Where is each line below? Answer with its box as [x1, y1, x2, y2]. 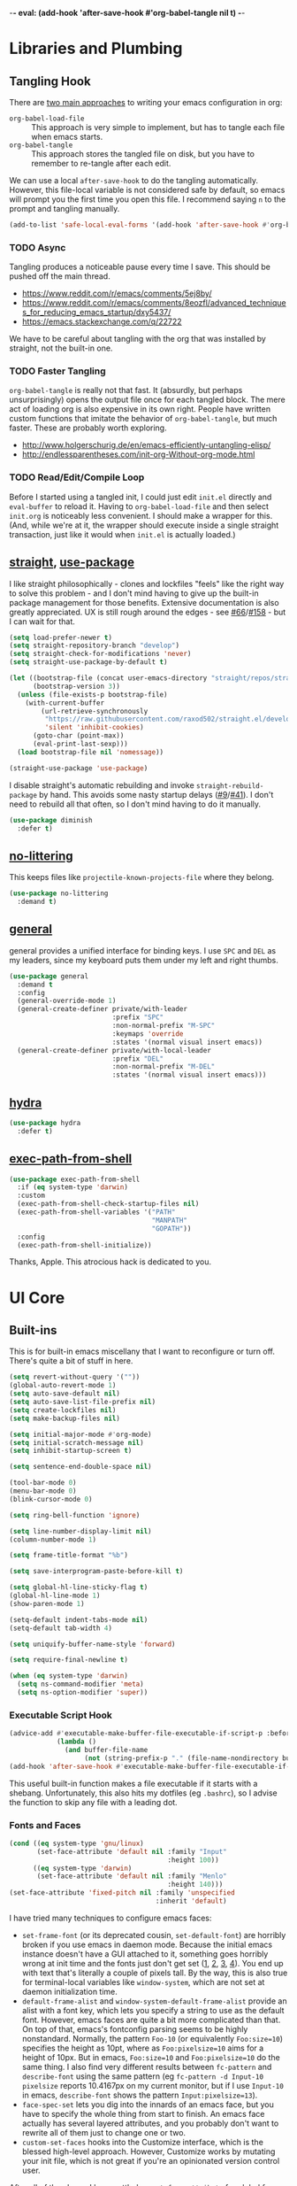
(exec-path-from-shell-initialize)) [17, 1240, 152, 1249]
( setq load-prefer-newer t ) [9, 633, 113, 642]
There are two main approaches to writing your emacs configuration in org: [9, 97, 283, 107]
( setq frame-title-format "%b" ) [9, 1551, 128, 1560]
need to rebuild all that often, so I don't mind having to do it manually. [9, 799, 262, 809]
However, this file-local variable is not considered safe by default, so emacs [9, 185, 286, 195]
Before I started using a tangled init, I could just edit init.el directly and [9, 491, 272, 502]
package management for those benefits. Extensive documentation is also [9, 597, 280, 607]
